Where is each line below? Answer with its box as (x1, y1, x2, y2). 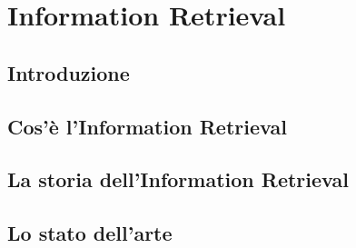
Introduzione (7, 58, 130, 86)
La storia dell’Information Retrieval (7, 165, 349, 193)
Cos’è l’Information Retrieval (7, 112, 287, 140)
